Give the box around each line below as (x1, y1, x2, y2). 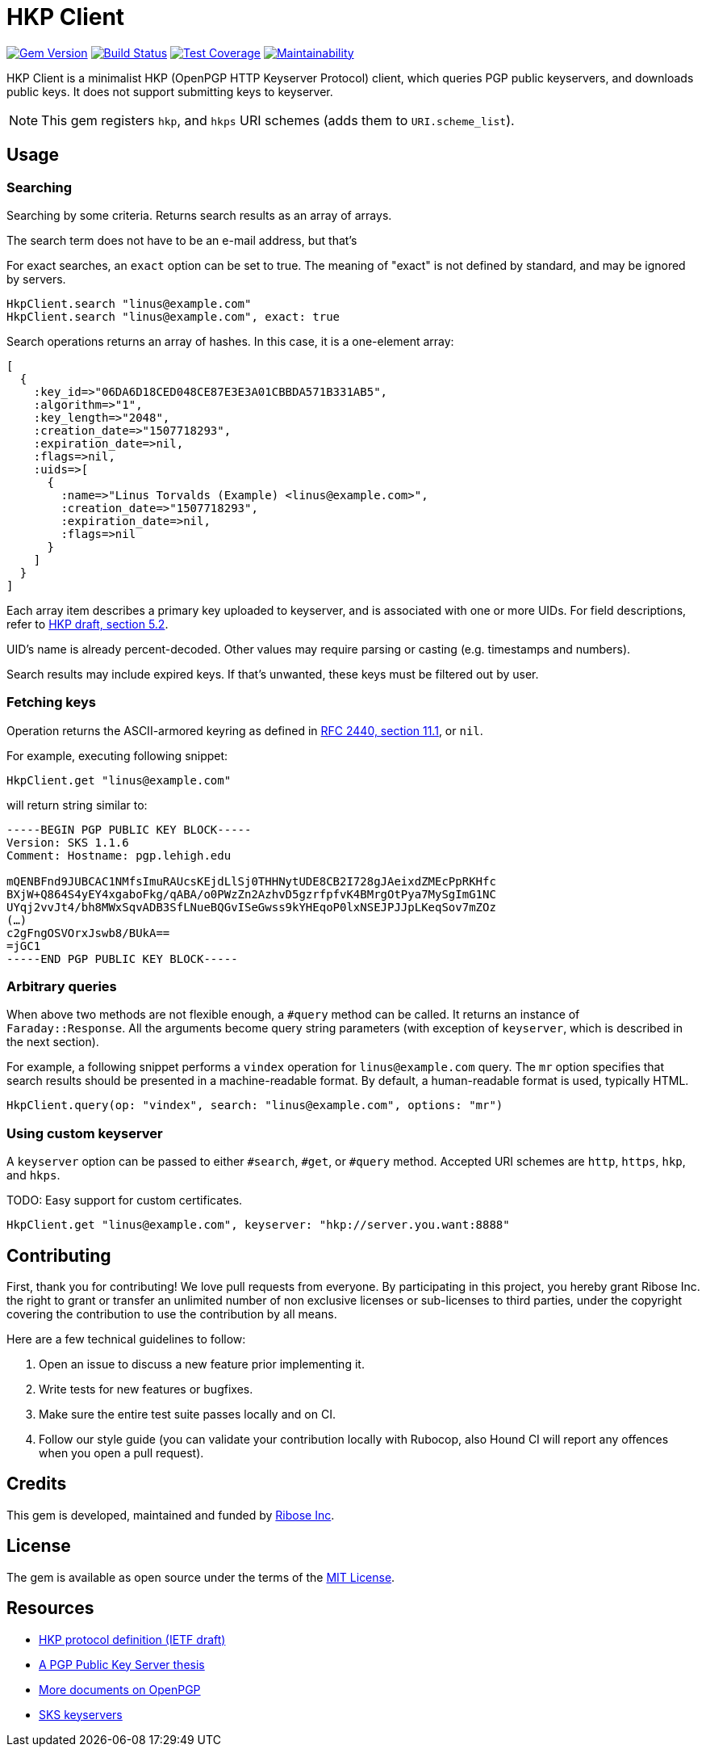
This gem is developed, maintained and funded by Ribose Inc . (6, 1507, 335, 1522)
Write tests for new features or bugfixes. (39, 1382, 253, 1397)
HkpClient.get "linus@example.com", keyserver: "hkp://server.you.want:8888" (6, 1218, 510, 1232)
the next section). (6, 1035, 99, 1049)
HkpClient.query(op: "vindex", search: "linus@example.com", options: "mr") (6, 1099, 503, 1112)
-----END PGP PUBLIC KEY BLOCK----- (6, 952, 238, 965)
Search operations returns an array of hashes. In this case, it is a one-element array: (6, 334, 454, 348)
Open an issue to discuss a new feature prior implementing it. (39, 1357, 365, 1372)
